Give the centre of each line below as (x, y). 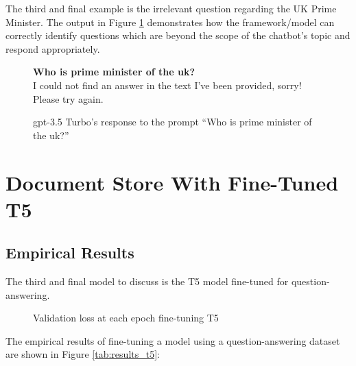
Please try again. (68, 98)
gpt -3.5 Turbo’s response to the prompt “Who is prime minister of (173, 122)
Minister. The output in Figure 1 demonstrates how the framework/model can (170, 22)
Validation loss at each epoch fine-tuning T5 (126, 318)
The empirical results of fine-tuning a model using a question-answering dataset (173, 340)
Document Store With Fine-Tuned (172, 182)
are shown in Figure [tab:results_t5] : (83, 354)
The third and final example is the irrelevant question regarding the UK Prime (171, 8)
